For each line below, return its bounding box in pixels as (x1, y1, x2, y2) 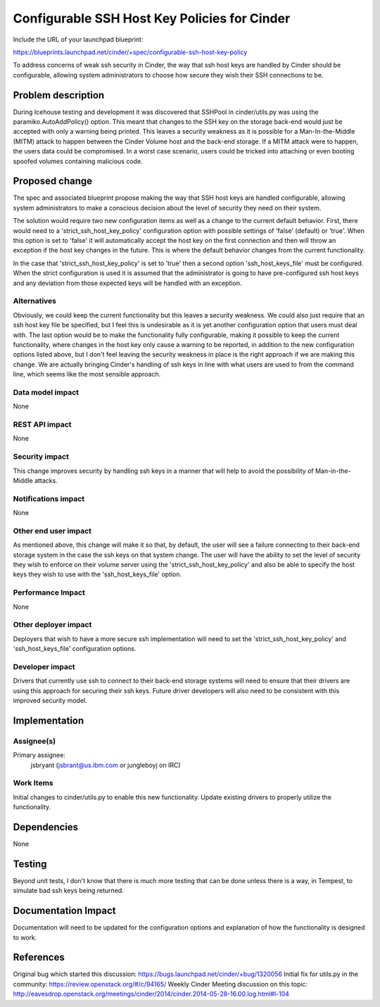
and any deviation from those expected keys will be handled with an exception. (13, 279, 242, 287)
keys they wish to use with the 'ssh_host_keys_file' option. (13, 570, 182, 578)
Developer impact (13, 661, 75, 671)
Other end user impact (13, 526, 91, 536)
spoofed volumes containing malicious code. (13, 157, 144, 165)
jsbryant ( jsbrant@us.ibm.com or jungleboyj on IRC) (30, 761, 181, 769)
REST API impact (13, 419, 72, 429)
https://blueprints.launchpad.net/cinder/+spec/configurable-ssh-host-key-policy (13, 48, 248, 56)
